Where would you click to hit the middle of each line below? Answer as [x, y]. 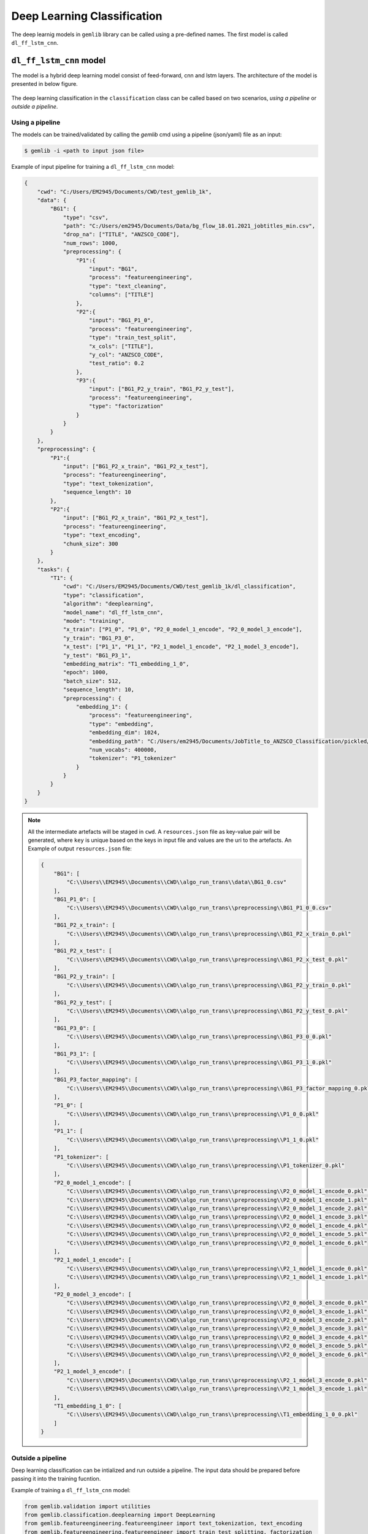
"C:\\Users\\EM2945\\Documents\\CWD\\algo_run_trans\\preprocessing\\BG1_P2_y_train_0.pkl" [209, 985]
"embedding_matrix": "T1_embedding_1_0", [126, 664]
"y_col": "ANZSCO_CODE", [126, 355]
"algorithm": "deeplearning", [108, 604]
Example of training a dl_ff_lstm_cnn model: [71, 1490]
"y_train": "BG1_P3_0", [99, 638]
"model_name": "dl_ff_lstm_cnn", [113, 612]
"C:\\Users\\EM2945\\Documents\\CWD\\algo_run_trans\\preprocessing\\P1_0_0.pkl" [193, 1114]
